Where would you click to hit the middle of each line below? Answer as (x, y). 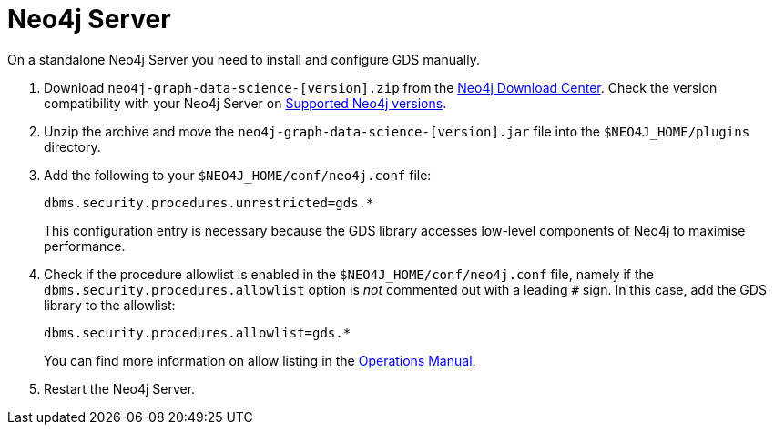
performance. (85, 246)
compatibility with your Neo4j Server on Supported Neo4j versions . (245, 103)
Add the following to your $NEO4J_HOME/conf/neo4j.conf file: (238, 175)
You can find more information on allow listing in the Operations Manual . (260, 360)
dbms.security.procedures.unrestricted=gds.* (209, 202)
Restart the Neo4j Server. (120, 388)
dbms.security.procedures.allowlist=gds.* (198, 332)
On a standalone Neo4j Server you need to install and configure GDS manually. (244, 59)
